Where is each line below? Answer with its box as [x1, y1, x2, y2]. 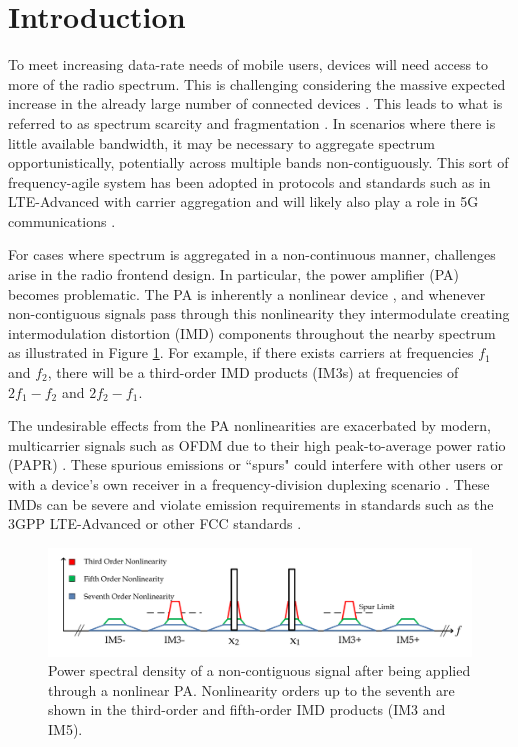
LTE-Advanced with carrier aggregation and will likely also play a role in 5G [8, 191, 479, 212]
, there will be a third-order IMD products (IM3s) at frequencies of [47, 362, 459, 383]
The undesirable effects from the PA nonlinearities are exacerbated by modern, [8, 415, 491, 436]
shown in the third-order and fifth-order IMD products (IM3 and [48, 699, 446, 720]
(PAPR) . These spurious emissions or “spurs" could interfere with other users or [8, 454, 503, 475]
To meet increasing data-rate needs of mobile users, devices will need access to [8, 54, 489, 75]
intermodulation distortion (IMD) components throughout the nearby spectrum [8, 322, 496, 343]
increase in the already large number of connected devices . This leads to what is [8, 93, 503, 114]
